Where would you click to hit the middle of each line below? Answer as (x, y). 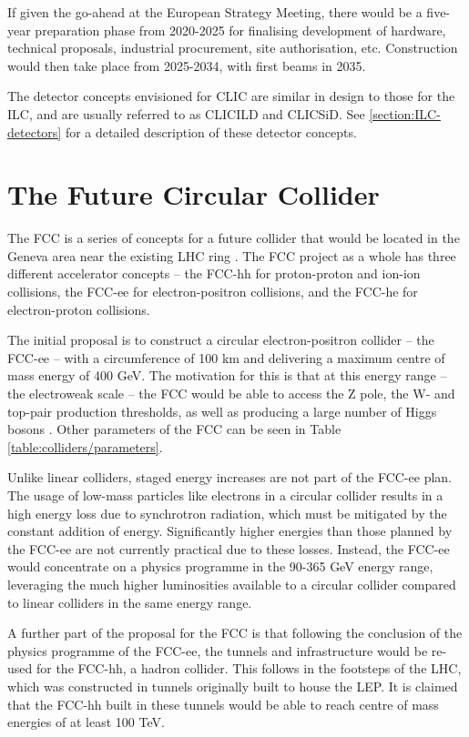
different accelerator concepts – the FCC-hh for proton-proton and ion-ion (214, 273)
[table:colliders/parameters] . (85, 446)
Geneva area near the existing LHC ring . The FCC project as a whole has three (232, 255)
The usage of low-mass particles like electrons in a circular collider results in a (225, 495)
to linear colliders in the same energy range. (130, 602)
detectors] (35, 131)
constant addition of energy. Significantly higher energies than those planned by (230, 531)
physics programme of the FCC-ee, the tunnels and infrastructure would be (218, 650)
